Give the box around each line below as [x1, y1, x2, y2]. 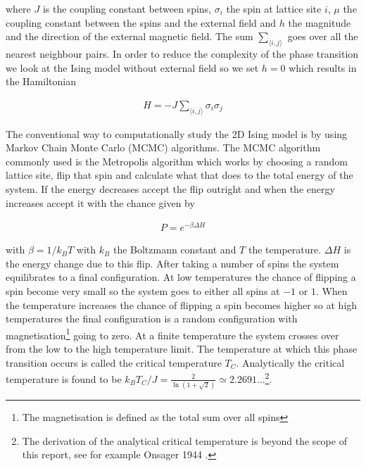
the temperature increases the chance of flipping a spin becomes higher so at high [6, 297, 358, 312]
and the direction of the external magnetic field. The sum [6, 29, 253, 44]
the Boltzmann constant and [113, 242, 236, 257]
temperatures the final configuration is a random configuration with [6, 311, 298, 326]
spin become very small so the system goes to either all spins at [6, 284, 280, 298]
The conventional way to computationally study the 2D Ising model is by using [6, 126, 348, 141]
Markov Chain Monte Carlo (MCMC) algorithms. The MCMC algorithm [6, 140, 321, 155]
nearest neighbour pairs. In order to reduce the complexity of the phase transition [6, 46, 359, 61]
